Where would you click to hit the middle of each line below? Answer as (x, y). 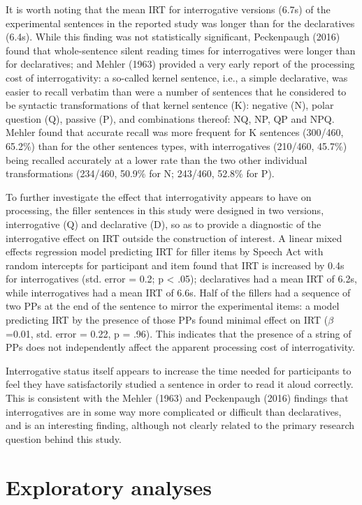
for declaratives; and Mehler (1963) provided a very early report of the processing (180, 64)
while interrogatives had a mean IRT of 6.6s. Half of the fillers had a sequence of (178, 292)
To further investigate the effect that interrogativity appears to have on (159, 196)
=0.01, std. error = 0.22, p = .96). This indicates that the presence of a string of (179, 333)
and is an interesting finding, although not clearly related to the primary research (180, 425)
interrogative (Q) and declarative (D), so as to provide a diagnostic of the (164, 224)
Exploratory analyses (109, 487)
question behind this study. (64, 438)
